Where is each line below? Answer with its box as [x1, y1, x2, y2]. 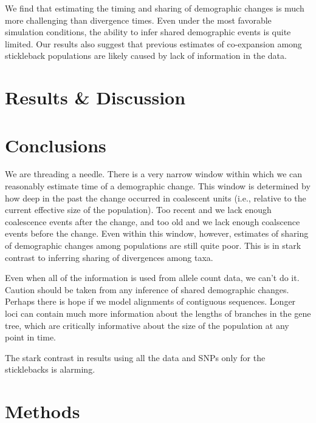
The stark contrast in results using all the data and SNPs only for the [5, 351, 266, 364]
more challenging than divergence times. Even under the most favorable [5, 13, 272, 26]
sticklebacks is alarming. [5, 363, 95, 376]
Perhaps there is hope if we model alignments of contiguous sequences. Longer [5, 295, 296, 308]
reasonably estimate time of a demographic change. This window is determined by [5, 180, 311, 192]
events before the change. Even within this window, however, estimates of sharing [5, 227, 309, 240]
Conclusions [5, 132, 106, 157]
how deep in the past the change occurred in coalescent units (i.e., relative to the [5, 191, 306, 204]
